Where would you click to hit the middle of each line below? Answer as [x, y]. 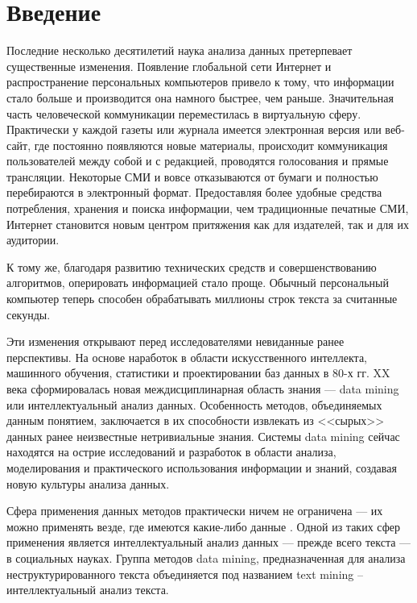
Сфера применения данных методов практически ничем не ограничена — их [195, 511]
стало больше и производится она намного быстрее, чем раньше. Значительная [200, 97]
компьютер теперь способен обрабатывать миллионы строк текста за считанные [202, 299]
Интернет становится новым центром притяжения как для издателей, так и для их [208, 224]
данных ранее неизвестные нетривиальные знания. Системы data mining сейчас [203, 436]
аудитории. [33, 240]
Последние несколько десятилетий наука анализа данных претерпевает [180, 50]
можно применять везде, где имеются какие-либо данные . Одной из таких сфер [203, 526]
